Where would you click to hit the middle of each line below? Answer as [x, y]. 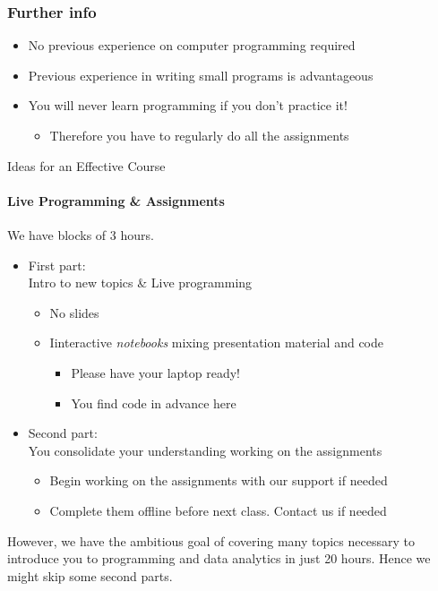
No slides [74, 312]
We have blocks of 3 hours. [81, 234]
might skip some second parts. [90, 575]
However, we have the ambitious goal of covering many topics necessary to [211, 540]
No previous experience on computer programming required [192, 45]
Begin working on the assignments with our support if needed [219, 480]
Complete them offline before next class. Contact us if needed [218, 510]
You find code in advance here [154, 403]
